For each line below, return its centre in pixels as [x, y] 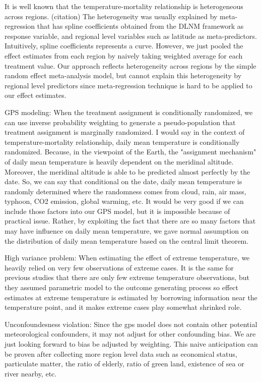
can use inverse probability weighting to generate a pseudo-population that [120, 122]
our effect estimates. [36, 95]
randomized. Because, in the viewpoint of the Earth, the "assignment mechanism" [130, 152]
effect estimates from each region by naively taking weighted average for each [124, 55]
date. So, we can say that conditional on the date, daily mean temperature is [123, 181]
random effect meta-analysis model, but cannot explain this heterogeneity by [123, 75]
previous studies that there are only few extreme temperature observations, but [127, 277]
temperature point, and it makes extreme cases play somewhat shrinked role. [123, 307]
